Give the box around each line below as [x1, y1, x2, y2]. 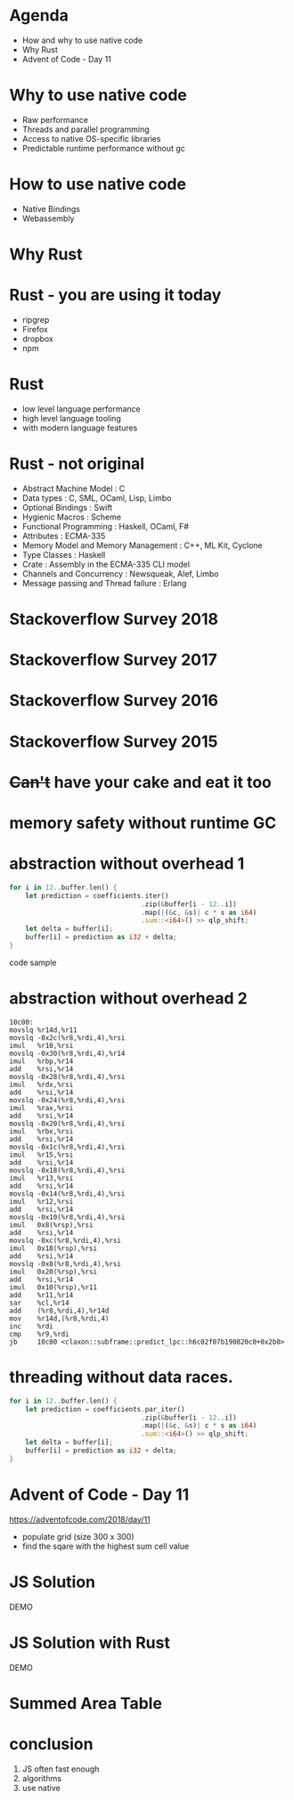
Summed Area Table [9, 1693, 163, 1714]
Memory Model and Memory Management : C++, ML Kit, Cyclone [21, 540, 263, 551]
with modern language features [21, 422, 138, 433]
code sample [9, 957, 57, 968]
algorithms [21, 1772, 62, 1783]
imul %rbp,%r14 [9, 1057, 74, 1066]
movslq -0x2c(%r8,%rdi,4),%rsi [9, 1033, 126, 1043]
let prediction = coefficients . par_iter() [25, 1404, 185, 1413]
